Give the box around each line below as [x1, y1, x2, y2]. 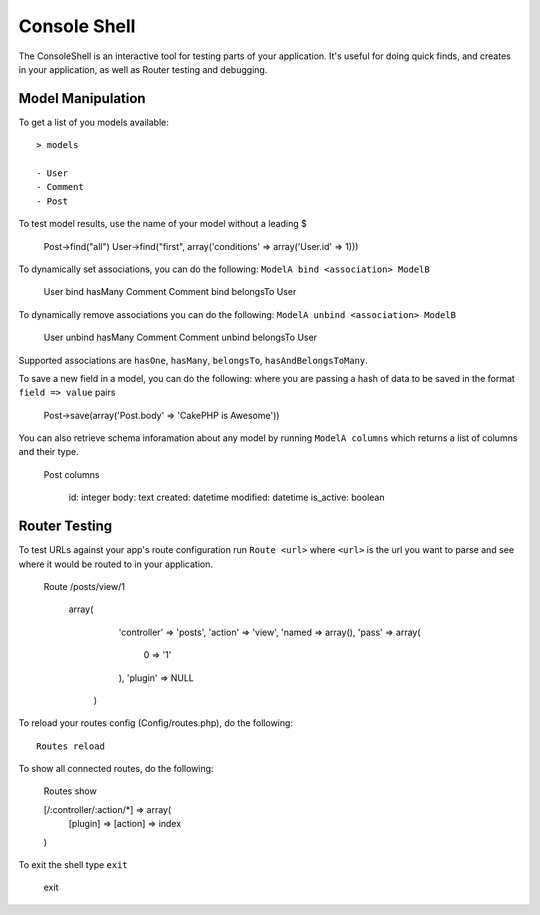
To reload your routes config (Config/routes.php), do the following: [18, 717, 294, 729]
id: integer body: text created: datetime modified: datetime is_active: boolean [68, 491, 385, 504]
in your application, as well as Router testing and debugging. [18, 63, 268, 75]
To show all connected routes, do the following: [18, 763, 214, 775]
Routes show [43, 785, 97, 797]
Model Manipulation [18, 90, 146, 107]
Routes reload [36, 740, 105, 752]
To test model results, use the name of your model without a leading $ [18, 218, 307, 230]
